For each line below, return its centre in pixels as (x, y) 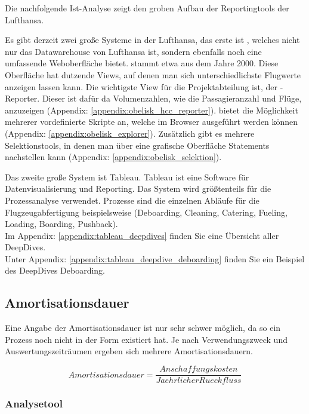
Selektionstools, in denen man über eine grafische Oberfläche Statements (137, 145)
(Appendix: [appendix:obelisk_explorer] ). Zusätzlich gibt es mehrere (130, 133)
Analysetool (34, 404)
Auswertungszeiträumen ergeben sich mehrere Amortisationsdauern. (129, 351)
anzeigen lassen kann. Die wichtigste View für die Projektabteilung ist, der (141, 86)
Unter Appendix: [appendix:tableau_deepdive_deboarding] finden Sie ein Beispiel (155, 258)
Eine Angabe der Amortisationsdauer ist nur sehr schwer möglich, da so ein (143, 328)
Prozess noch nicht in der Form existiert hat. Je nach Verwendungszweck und (146, 339)
